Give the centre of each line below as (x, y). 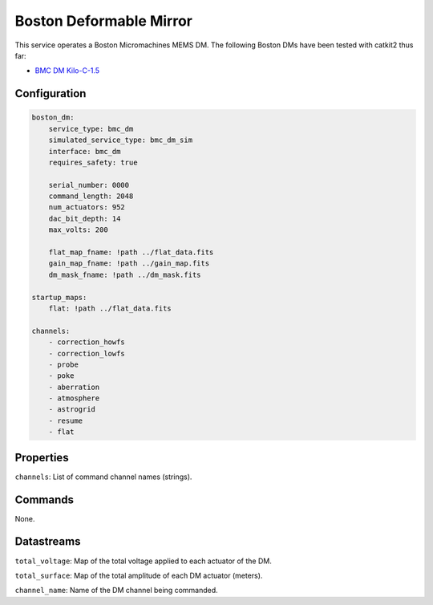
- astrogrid (72, 410)
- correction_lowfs (87, 353)
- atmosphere (74, 398)
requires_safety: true (93, 162)
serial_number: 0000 (89, 185)
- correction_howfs (87, 342)
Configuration (51, 93)
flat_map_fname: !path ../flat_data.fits (131, 252)
